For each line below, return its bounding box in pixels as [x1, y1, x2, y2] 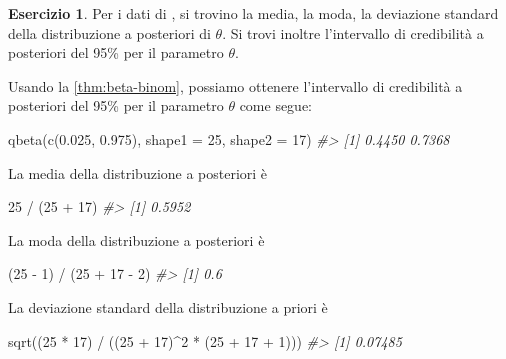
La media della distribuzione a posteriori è [8, 162, 268, 183]
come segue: [239, 95, 313, 116]
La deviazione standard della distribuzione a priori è [8, 296, 328, 317]
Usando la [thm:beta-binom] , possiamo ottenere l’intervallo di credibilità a [8, 75, 463, 96]
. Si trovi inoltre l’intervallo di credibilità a [222, 22, 484, 43]
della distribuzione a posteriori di [8, 22, 211, 43]
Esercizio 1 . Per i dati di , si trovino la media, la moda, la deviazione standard [8, 3, 499, 23]
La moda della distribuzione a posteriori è [8, 229, 265, 250]
